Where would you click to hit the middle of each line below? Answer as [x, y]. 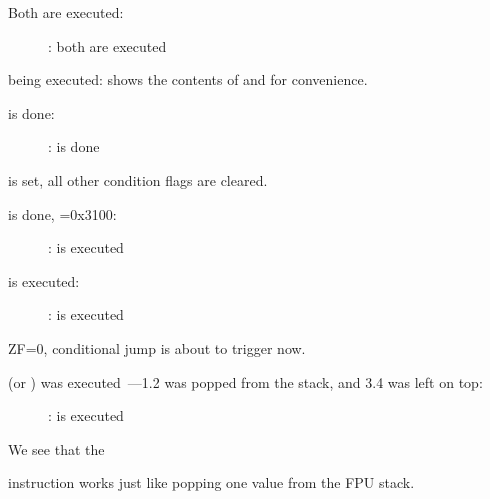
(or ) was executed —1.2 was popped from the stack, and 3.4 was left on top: [245, 381]
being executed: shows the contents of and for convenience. [188, 79]
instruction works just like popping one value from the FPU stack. [211, 482]
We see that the [56, 448]
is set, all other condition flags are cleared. [138, 179]
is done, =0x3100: [62, 213]
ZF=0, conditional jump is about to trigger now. [157, 347]
